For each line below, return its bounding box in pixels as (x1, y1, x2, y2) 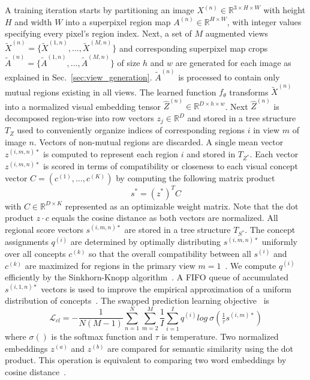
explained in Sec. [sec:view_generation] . (5, 70, 152, 83)
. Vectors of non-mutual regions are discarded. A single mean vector (34, 136, 284, 148)
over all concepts (5, 247, 66, 260)
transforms (229, 85, 269, 98)
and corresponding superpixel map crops (119, 41, 268, 54)
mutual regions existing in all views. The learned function (5, 85, 216, 98)
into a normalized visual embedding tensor (5, 100, 161, 112)
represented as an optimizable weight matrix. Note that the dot (65, 199, 299, 212)
